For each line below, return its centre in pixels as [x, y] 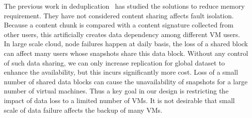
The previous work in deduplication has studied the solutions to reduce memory [124, 6]
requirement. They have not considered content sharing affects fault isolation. [119, 15]
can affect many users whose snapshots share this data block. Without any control [126, 53]
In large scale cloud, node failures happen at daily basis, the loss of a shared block [126, 44]
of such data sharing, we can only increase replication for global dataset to [114, 62]
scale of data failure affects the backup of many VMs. [83, 110]
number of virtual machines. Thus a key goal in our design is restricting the [116, 91]
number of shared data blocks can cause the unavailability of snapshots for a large [126, 81]
